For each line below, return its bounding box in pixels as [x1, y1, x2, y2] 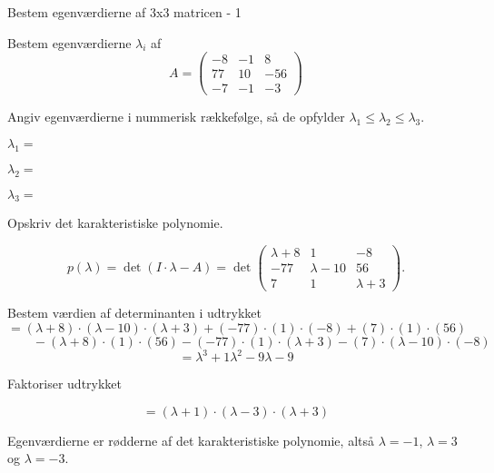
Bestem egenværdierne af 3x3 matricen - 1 [7, 3, 242, 21]
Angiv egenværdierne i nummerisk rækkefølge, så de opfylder [7, 107, 345, 126]
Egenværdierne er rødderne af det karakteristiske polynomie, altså [7, 430, 374, 449]
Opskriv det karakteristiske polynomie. [7, 213, 223, 232]
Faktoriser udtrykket [7, 374, 123, 393]
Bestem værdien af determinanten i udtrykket [7, 303, 262, 322]
